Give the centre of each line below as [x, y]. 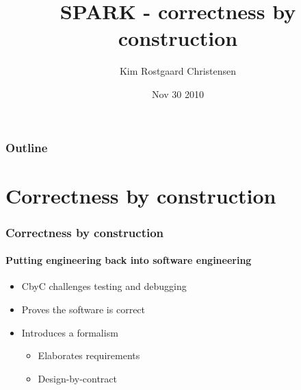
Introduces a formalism [70, 332]
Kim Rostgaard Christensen [178, 71]
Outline [27, 147]
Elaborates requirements [89, 355]
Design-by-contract [78, 378]
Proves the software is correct [83, 309]
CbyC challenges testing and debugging [104, 286]
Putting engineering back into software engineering [129, 260]
